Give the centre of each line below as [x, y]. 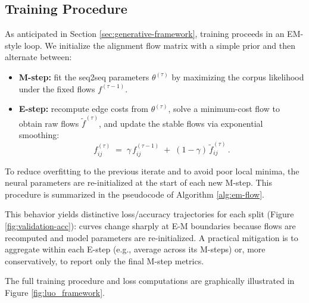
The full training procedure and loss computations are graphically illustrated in [150, 281]
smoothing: [39, 135]
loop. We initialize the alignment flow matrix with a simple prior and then [160, 45]
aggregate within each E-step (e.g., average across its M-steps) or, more [135, 249]
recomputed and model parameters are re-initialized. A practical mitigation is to [152, 237]
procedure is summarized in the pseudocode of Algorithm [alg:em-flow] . [135, 194]
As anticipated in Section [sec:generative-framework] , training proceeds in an [145, 34]
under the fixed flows [57, 88]
